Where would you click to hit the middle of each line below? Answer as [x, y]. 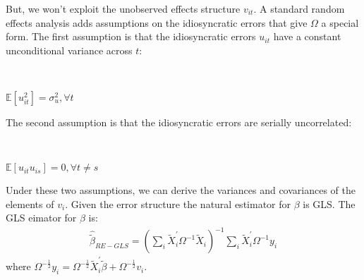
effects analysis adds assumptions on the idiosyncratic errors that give [157, 22]
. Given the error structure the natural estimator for [178, 203]
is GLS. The [329, 203]
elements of [30, 203]
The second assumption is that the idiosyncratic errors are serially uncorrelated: [179, 122]
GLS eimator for [41, 218]
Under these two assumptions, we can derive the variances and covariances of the [181, 190]
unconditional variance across [69, 50]
